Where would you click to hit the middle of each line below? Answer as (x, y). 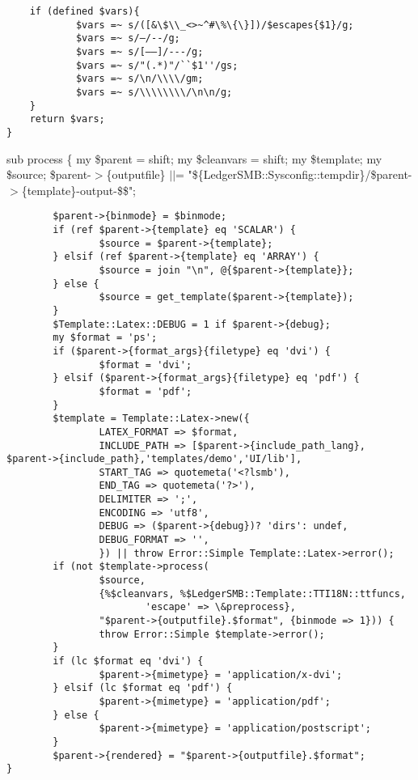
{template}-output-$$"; (79, 190)
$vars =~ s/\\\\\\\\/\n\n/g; (154, 92)
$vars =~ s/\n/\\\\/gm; (139, 79)
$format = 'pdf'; (146, 391)
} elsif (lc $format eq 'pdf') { (143, 688)
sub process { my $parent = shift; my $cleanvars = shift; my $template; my (194, 158)
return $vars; (67, 119)
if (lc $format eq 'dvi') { (128, 661)
